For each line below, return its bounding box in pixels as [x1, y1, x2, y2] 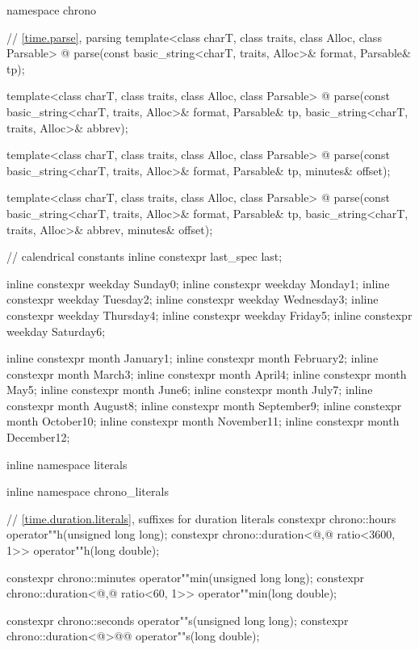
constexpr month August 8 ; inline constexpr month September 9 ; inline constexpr [6, 396, 402, 413]
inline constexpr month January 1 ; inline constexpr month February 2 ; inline [6, 350, 379, 367]
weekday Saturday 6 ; [6, 322, 106, 339]
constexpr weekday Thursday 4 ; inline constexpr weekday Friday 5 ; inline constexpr [6, 306, 413, 323]
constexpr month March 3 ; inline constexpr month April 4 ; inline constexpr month [6, 365, 407, 382]
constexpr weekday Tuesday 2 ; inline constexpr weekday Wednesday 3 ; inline [6, 291, 379, 308]
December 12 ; [6, 429, 70, 446]
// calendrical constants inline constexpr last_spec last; [6, 248, 283, 265]
